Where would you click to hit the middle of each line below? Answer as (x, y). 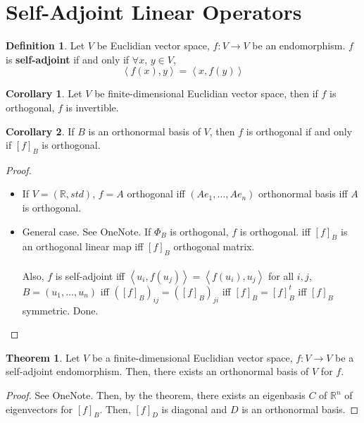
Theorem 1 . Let (43, 357)
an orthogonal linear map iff (83, 246)
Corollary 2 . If (40, 131)
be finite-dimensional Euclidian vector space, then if (206, 93)
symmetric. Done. (60, 310)
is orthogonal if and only (299, 131)
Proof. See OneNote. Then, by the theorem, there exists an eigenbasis (156, 395)
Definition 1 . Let (45, 45)
